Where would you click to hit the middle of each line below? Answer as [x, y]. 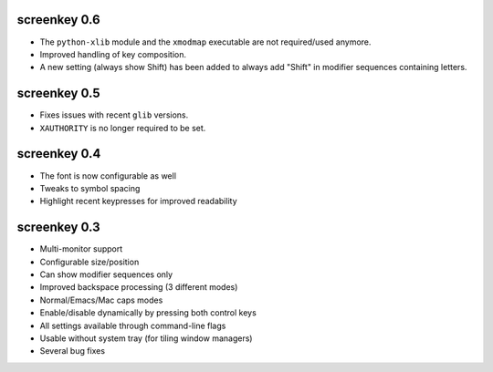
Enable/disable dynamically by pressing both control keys [148, 313]
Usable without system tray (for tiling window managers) [146, 338]
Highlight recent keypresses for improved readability [138, 201]
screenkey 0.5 [58, 93]
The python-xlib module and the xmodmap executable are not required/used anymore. [205, 42]
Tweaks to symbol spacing [90, 188]
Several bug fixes [72, 351]
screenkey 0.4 [59, 154]
